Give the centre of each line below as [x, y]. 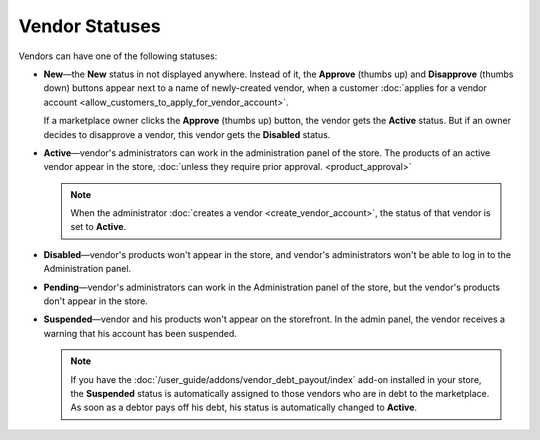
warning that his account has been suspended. [140, 333]
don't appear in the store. [96, 301]
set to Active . [98, 227]
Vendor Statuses [89, 26]
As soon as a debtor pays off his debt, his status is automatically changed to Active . [244, 407]
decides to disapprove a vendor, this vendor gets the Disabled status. [187, 134]
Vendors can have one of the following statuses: [118, 56]
